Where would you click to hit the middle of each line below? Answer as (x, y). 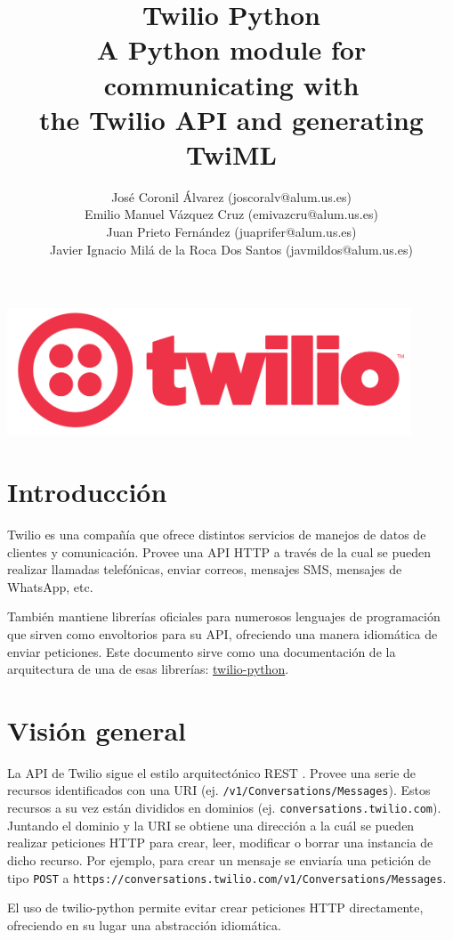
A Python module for (231, 49)
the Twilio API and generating (231, 119)
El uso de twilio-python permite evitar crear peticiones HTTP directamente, (215, 908)
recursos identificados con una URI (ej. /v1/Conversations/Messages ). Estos (219, 790)
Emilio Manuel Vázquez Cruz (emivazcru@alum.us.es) (231, 214)
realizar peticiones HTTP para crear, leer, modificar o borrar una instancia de (220, 843)
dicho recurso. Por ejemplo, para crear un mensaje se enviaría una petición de (219, 859)
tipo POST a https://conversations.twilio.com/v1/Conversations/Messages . (227, 877)
